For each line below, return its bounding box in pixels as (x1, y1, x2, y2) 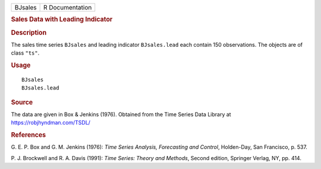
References (11, 131, 46, 139)
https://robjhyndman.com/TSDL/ (11, 119, 90, 126)
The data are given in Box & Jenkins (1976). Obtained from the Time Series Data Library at (11, 111, 231, 118)
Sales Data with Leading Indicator (11, 15, 113, 24)
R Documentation (43, 4, 92, 11)
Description (11, 28, 47, 37)
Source (11, 98, 33, 106)
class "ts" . (11, 49, 40, 56)
